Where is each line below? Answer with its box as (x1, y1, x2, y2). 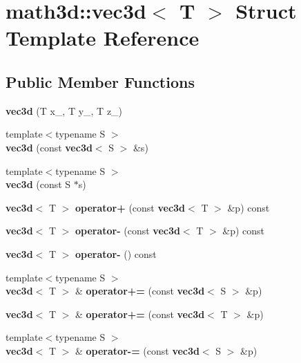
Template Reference (6, 24, 200, 52)
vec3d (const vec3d (6, 140, 93, 154)
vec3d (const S (6, 177, 71, 192)
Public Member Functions (6, 71, 195, 92)
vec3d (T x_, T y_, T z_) (6, 103, 123, 118)
